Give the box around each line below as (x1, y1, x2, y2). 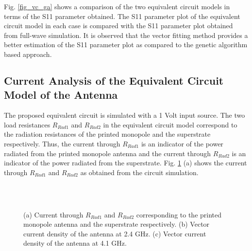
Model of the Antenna (4, 87, 118, 102)
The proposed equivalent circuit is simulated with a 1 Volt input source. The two (4, 110, 245, 120)
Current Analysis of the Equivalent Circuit (4, 72, 224, 88)
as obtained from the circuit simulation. (80, 167, 199, 177)
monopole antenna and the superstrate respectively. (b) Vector (23, 219, 210, 229)
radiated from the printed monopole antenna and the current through (4, 148, 211, 158)
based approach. (4, 49, 52, 59)
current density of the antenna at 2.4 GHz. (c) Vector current (23, 228, 206, 238)
